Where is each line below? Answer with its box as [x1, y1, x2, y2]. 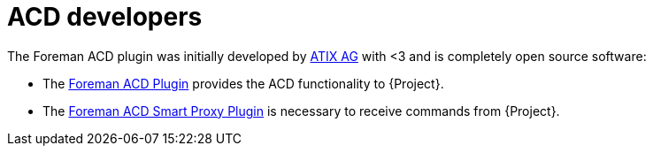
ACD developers [7, 2, 203, 32]
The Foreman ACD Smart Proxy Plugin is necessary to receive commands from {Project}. [42, 103, 560, 119]
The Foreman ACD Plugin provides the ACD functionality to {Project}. [42, 75, 444, 91]
